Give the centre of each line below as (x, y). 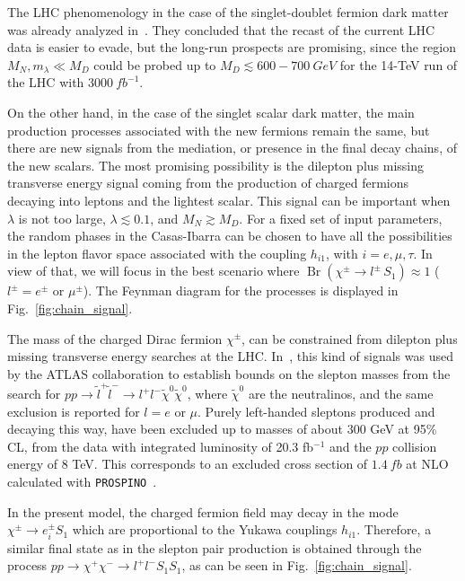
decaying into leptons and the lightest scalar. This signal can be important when (229, 200)
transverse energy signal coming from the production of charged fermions (208, 183)
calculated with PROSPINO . (82, 481)
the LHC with (46, 82)
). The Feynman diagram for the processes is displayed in (241, 290)
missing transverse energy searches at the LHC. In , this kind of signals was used (230, 356)
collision (415, 446)
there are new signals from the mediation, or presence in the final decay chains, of (232, 148)
